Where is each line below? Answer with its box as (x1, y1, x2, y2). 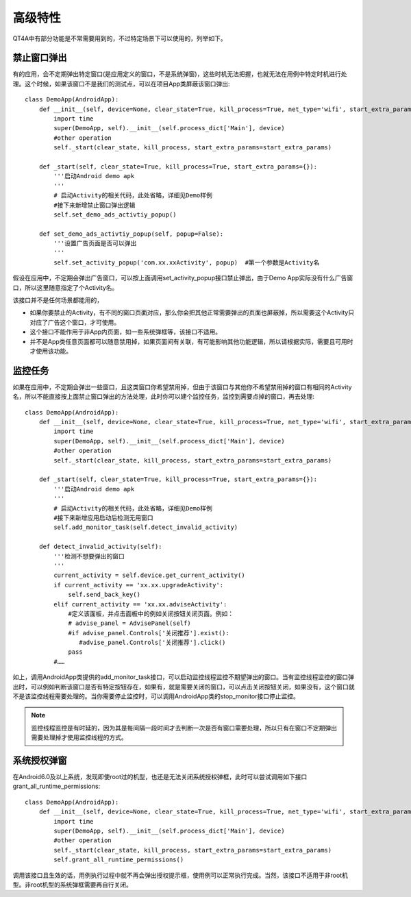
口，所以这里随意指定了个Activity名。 (12, 283, 119, 291)
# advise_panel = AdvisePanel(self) (68, 619, 191, 627)
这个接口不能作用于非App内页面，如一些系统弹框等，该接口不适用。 (29, 328, 222, 336)
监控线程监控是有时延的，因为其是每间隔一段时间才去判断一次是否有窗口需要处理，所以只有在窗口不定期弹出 (31, 724, 337, 732)
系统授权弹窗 (12, 754, 67, 766)
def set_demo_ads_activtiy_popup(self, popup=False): (38, 230, 224, 238)
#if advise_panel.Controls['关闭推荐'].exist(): (68, 629, 229, 637)
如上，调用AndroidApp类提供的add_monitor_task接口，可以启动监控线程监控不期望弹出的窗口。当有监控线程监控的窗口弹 (12, 673, 354, 681)
